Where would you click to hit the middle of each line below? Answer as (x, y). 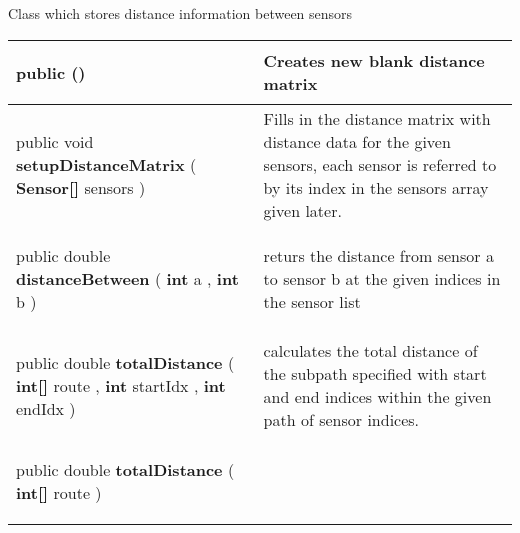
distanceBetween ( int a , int (127, 278)
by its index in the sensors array (376, 187)
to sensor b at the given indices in (382, 278)
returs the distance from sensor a (378, 255)
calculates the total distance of (370, 351)
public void (55, 141)
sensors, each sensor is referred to (380, 164)
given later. (302, 210)
